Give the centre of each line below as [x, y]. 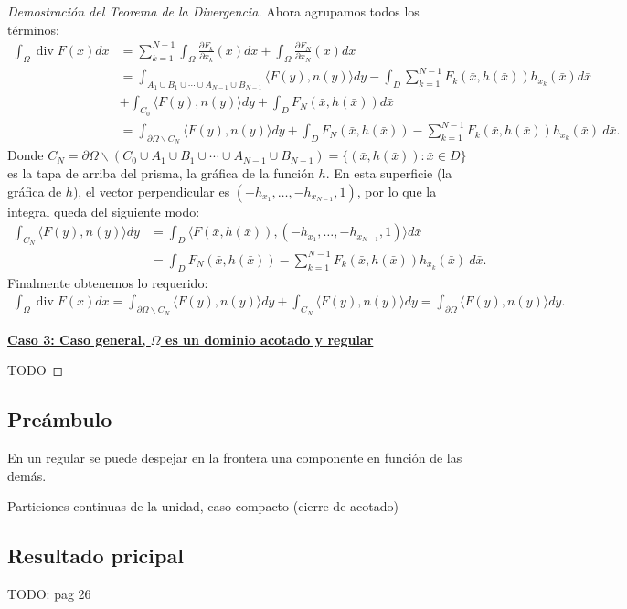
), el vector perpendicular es [151, 191]
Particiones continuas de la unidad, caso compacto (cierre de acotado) [203, 506]
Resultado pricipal [96, 556]
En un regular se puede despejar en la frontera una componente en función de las [235, 457]
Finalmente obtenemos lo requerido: [108, 282]
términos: [33, 29]
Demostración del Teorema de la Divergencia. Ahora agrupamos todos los [213, 11]
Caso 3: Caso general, [77, 339]
